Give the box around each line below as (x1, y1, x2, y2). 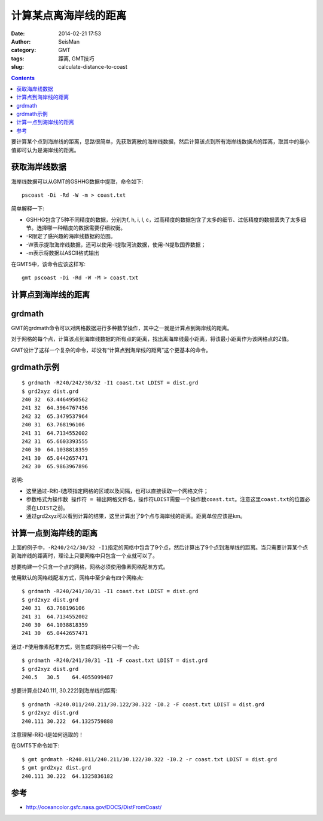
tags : (11, 54, 25, 62)
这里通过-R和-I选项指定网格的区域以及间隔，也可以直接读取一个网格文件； (26, 487, 209, 495)
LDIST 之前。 (36, 504, 69, 511)
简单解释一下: (11, 205, 45, 212)
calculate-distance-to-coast (58, 63, 128, 71)
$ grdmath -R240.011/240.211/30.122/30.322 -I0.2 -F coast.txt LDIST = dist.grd (22, 701, 265, 708)
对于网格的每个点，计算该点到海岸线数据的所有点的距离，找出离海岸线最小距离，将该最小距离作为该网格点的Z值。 (11, 335, 292, 343)
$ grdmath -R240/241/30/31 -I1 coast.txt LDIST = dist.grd (22, 588, 199, 595)
